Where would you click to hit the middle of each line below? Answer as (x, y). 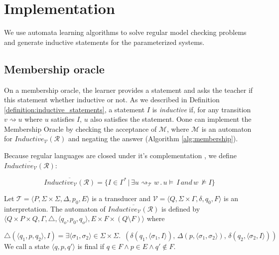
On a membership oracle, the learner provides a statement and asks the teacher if (129, 90)
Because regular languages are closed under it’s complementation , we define (120, 155)
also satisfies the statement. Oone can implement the (171, 119)
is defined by (181, 208)
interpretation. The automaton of (55, 208)
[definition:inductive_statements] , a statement (74, 109)
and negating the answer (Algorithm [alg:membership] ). (153, 138)
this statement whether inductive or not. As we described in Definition (112, 100)
